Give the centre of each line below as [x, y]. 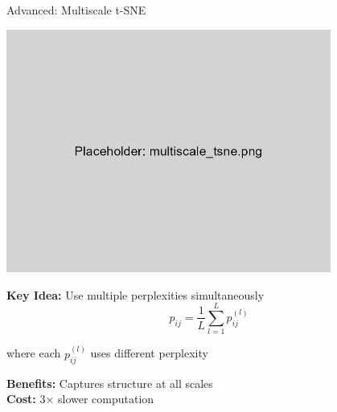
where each [34, 353]
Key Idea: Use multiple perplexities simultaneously [136, 294]
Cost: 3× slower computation [80, 399]
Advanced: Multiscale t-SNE [76, 10]
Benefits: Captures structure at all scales [110, 383]
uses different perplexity [149, 353]
